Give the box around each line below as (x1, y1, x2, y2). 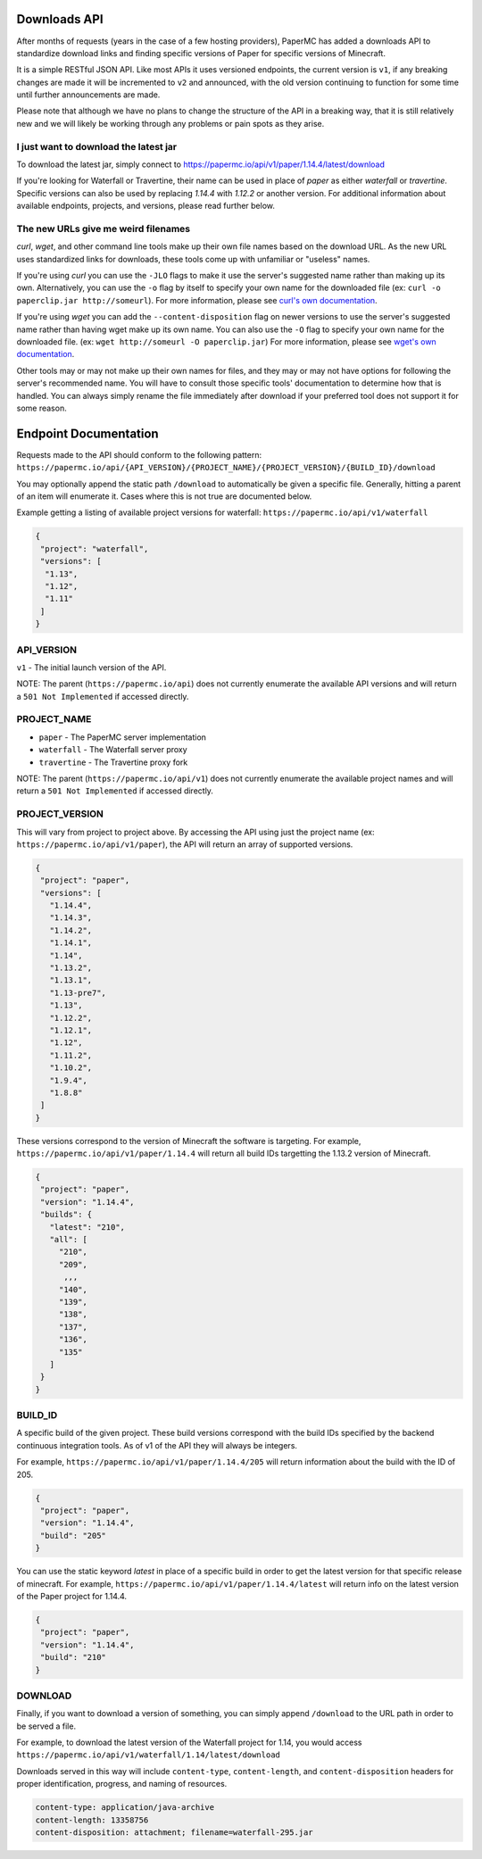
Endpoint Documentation (16, 426, 160, 441)
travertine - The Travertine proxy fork (38, 757, 188, 768)
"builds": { (40, 1209, 93, 1220)
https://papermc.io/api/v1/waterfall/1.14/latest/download (16, 1750, 281, 1760)
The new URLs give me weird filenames (16, 222, 191, 235)
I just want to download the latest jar (16, 140, 178, 153)
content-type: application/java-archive (35, 1803, 214, 1813)
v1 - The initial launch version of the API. (16, 661, 167, 673)
